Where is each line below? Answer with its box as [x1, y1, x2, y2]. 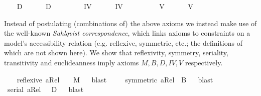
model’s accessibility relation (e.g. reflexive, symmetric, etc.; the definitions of [4, 37, 242, 48]
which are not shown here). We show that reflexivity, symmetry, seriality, [4, 47, 228, 58]
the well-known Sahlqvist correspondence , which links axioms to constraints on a [4, 28, 250, 38]
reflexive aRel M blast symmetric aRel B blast [17, 74, 213, 84]
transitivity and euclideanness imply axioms [4, 57, 139, 67]
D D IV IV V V [17, 1, 193, 11]
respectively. [185, 57, 223, 67]
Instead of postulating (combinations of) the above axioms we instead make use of [4, 18, 257, 28]
